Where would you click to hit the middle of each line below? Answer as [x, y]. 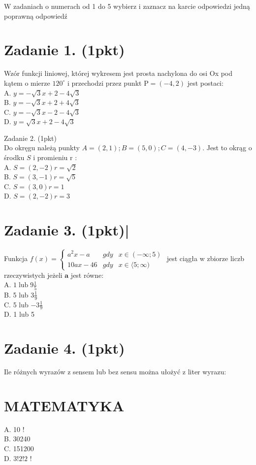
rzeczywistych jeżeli [33, 275]
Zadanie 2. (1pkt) [30, 138]
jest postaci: [205, 83]
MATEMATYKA [64, 405]
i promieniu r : [55, 157]
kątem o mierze [27, 83]
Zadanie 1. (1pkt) [64, 50]
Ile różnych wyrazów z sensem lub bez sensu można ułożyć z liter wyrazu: [115, 372]
